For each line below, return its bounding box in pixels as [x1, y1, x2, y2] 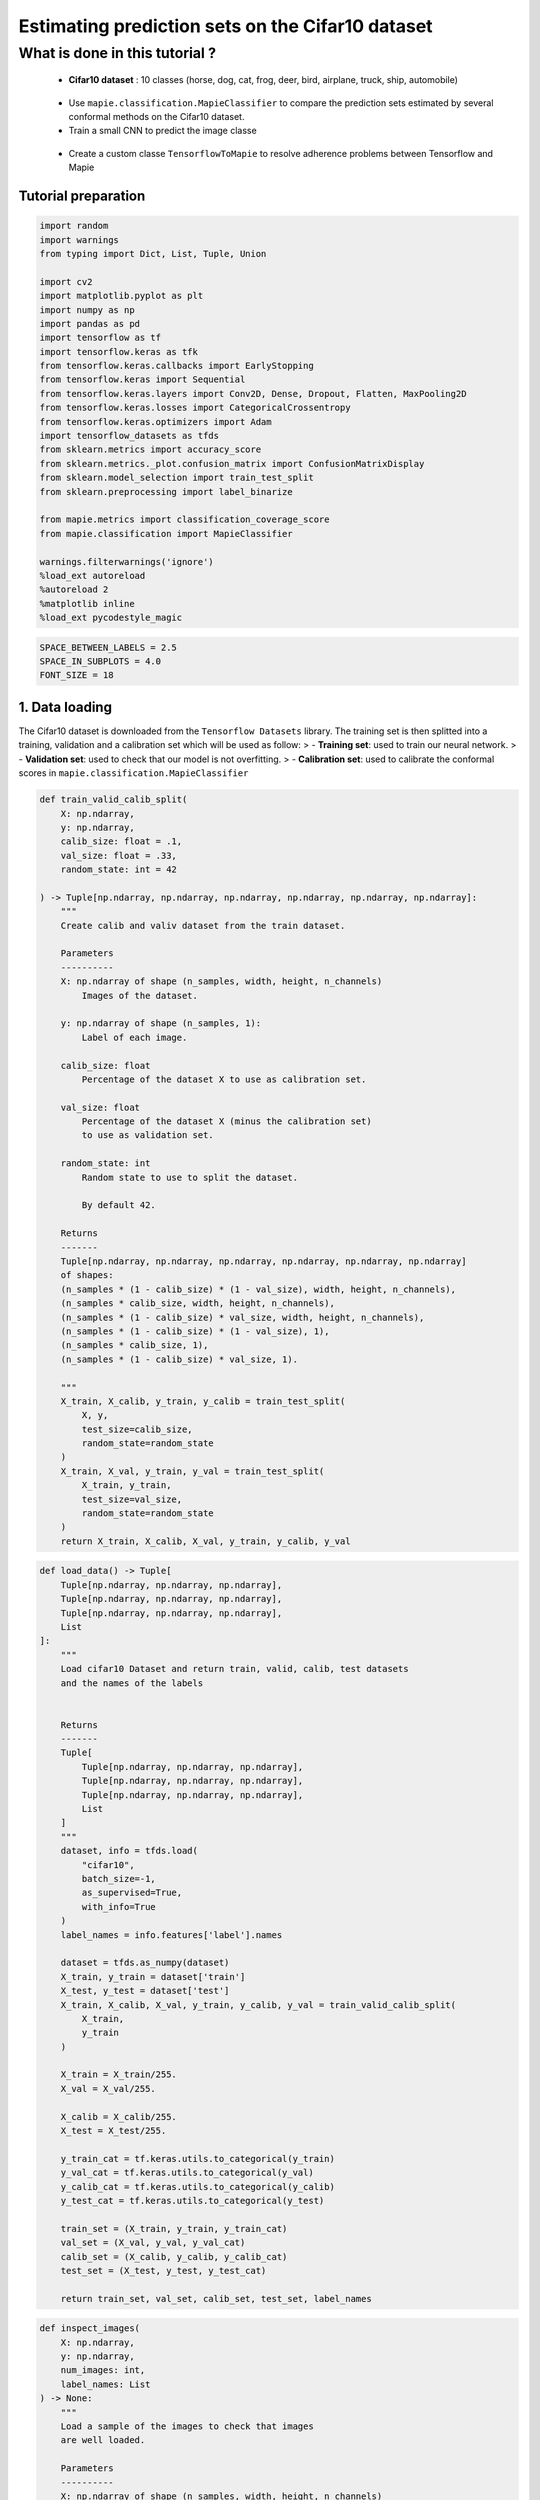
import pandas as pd [39, 318, 140, 329]
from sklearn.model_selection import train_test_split [39, 472, 314, 484]
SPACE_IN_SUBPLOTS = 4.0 [39, 656, 162, 667]
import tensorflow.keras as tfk [39, 346, 199, 357]
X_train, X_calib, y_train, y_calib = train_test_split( [60, 1395, 346, 1407]
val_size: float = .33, [60, 850, 177, 861]
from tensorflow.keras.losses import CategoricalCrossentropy [39, 402, 351, 414]
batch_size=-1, [81, 1873, 157, 1884]
